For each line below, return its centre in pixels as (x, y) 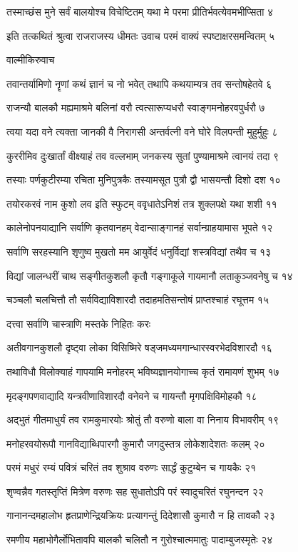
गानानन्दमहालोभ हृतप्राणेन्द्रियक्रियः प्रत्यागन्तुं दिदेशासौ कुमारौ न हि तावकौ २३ (141, 515)
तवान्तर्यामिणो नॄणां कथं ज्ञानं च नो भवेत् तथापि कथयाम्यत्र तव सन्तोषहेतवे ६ (139, 83)
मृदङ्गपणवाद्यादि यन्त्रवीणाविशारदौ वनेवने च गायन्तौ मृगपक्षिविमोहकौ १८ (132, 395)
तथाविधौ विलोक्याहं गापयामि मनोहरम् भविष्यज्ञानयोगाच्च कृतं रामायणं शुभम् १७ (143, 371)
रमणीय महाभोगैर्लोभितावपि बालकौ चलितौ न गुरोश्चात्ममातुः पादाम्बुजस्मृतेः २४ (140, 540)
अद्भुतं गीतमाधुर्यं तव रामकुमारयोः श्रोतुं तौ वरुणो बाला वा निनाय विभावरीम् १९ (143, 420)
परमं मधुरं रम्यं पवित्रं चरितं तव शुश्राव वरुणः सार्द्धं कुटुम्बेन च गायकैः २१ (132, 467)
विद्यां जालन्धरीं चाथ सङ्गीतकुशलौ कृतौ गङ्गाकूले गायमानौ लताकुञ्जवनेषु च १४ (150, 275)
